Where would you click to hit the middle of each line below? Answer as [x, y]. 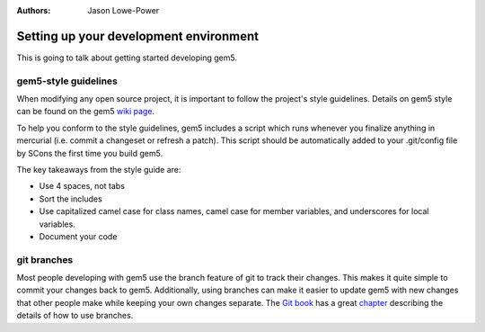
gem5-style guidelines [67, 81]
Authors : [34, 10]
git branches [45, 259]
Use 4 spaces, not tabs [82, 186]
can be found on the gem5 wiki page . [86, 112]
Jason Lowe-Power [123, 10]
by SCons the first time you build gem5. [90, 153]
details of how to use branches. [75, 316]
